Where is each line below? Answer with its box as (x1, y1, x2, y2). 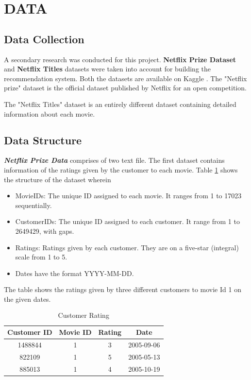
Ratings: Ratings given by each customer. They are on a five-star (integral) (15, 242, 239, 252)
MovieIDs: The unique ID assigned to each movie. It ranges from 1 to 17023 (15, 190, 242, 201)
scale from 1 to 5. (15, 252, 67, 262)
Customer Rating (58, 310, 109, 320)
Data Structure (4, 132, 82, 147)
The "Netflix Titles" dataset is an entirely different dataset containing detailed (4, 99, 236, 109)
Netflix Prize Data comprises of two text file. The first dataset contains (4, 155, 225, 165)
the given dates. (4, 294, 51, 304)
